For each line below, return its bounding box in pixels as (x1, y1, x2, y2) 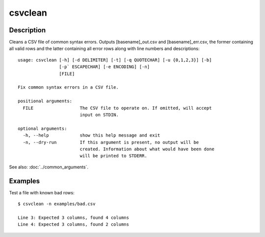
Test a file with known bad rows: (9, 190, 75, 195)
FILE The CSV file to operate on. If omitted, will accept (23, 105, 212, 111)
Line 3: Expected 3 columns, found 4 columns (18, 214, 130, 220)
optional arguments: (18, 125, 67, 131)
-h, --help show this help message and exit (23, 133, 160, 138)
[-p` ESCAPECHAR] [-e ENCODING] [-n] (59, 64, 150, 70)
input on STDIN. (79, 112, 119, 118)
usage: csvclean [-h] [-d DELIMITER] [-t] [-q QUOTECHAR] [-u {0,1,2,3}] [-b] (18, 57, 212, 63)
